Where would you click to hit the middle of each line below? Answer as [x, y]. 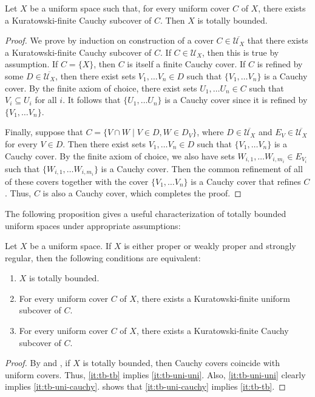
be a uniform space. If [71, 246]
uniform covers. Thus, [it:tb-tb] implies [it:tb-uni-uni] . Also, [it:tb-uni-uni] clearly [155, 374]
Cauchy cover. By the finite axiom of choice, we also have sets [120, 155]
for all [46, 100]
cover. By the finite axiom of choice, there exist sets [101, 88]
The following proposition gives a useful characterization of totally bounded [146, 213]
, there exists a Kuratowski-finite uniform [213, 298]
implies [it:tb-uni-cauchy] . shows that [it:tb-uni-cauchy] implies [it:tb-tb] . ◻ [145, 386]
